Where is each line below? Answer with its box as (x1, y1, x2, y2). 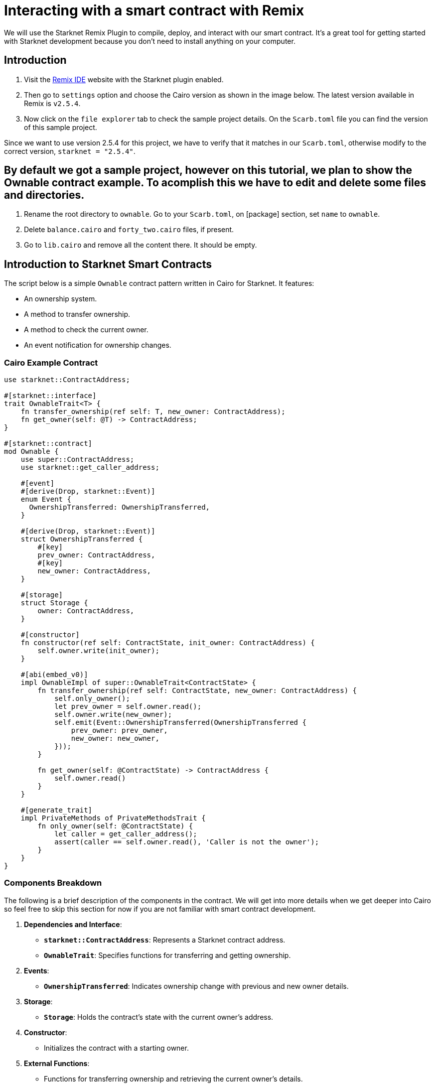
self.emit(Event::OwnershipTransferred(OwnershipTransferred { (54, 718, 306, 727)
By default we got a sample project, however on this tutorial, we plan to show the (4, 164, 413, 177)
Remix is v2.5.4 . (24, 99, 81, 108)
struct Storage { (20, 599, 88, 607)
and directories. (4, 189, 85, 202)
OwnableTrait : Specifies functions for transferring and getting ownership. (44, 950, 291, 959)
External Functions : (24, 1059, 90, 1068)
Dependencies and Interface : (24, 920, 122, 929)
